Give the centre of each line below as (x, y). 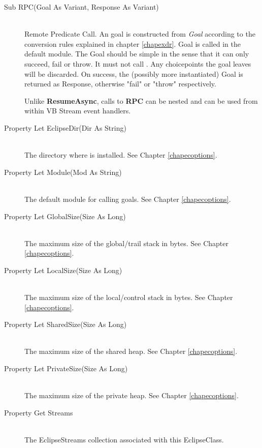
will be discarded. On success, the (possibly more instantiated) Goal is (134, 73)
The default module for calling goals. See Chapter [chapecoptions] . (128, 199)
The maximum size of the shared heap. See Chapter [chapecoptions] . (131, 351)
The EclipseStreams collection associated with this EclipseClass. (124, 439)
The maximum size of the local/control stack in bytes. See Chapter (129, 297)
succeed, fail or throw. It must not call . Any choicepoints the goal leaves (138, 63)
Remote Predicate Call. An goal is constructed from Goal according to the (140, 34)
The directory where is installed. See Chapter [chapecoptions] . (121, 155)
